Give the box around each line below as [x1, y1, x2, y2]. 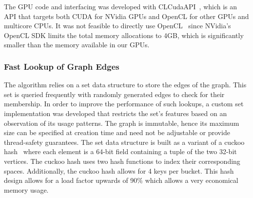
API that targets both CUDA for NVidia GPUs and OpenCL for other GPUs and [4, 11, 249, 21]
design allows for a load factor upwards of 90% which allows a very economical [4, 175, 238, 185]
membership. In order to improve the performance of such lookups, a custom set [4, 99, 244, 109]
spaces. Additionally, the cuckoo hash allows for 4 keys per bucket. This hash [4, 165, 234, 176]
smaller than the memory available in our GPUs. [4, 40, 150, 50]
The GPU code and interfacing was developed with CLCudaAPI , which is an [4, 1, 237, 11]
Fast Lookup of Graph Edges [4, 60, 119, 72]
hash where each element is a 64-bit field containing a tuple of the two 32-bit [4, 146, 237, 157]
